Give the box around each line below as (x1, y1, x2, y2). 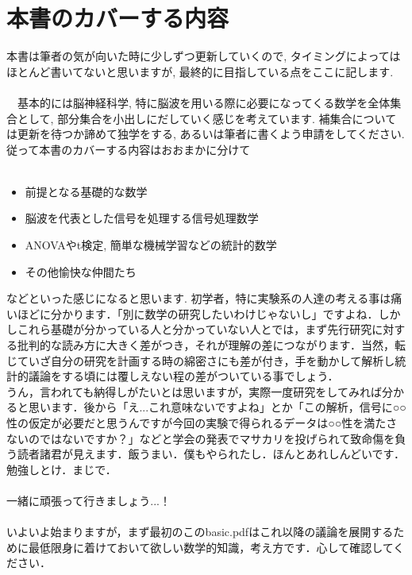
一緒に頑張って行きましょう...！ (6, 492, 171, 508)
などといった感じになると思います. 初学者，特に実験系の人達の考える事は (6, 290, 391, 307)
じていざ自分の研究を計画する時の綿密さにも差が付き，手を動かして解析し (6, 352, 395, 369)
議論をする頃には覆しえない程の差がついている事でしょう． (28, 368, 339, 384)
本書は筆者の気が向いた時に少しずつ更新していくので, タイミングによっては (6, 48, 401, 64)
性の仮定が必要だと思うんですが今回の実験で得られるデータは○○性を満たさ (6, 415, 398, 430)
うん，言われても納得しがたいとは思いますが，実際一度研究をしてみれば (6, 383, 382, 399)
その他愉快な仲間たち (25, 263, 137, 280)
